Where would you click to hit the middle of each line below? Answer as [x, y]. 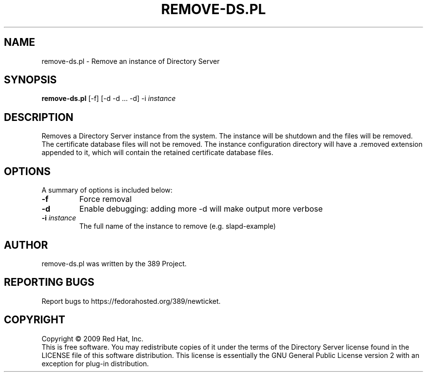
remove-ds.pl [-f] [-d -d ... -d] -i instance [109, 99]
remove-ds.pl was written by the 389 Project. [114, 263]
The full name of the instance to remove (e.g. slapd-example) [177, 226]
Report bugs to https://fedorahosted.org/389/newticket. [131, 301]
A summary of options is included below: [107, 190]
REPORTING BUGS [49, 282]
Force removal [106, 199]
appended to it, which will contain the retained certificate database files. [157, 153]
